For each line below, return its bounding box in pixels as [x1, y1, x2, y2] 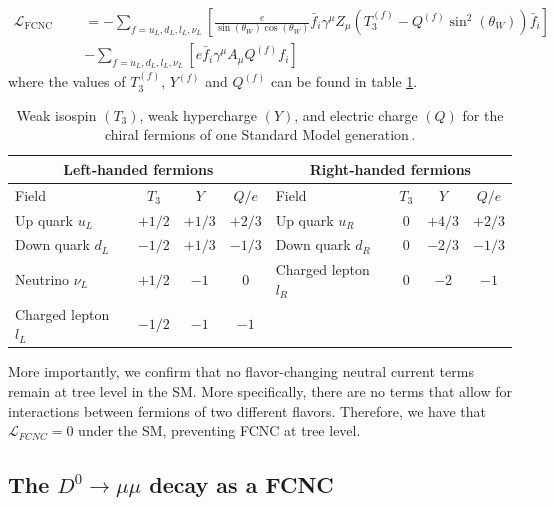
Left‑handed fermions [63, 158, 214, 179]
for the [462, 104, 504, 125]
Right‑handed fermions [309, 158, 471, 179]
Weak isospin [16, 104, 97, 125]
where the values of [8, 71, 126, 92]
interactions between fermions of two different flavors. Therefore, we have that [8, 400, 486, 421]
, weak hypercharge [139, 104, 257, 125]
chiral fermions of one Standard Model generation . [104, 124, 416, 145]
